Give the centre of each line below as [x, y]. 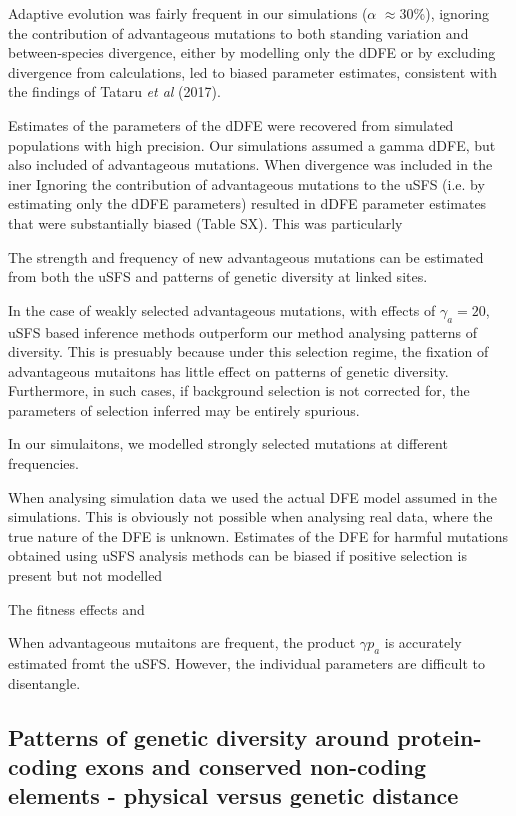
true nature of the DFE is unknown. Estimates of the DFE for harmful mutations [258, 535]
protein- [439, 736]
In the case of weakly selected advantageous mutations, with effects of [222, 309]
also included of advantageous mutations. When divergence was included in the [250, 164]
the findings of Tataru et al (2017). [114, 91]
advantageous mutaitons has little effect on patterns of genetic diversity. [228, 370]
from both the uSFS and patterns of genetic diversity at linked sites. [218, 276]
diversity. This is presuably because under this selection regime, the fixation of [248, 351]
